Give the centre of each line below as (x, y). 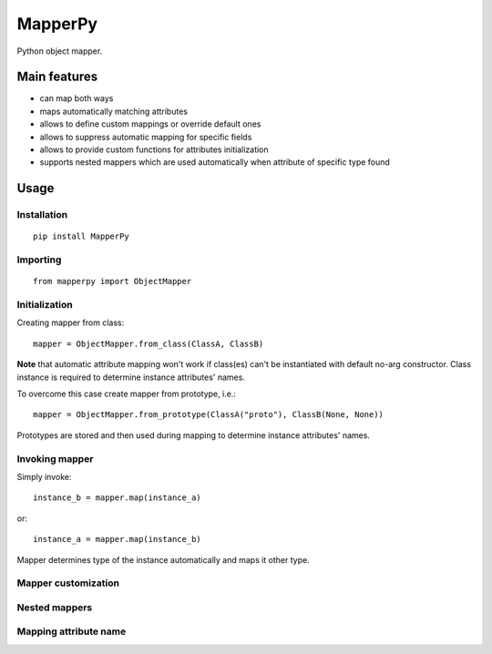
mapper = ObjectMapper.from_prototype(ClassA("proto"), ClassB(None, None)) (209, 415)
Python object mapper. (60, 51)
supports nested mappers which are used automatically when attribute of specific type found (215, 162)
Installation (42, 215)
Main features (57, 77)
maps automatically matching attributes (114, 111)
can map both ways (77, 98)
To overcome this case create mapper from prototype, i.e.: (127, 394)
